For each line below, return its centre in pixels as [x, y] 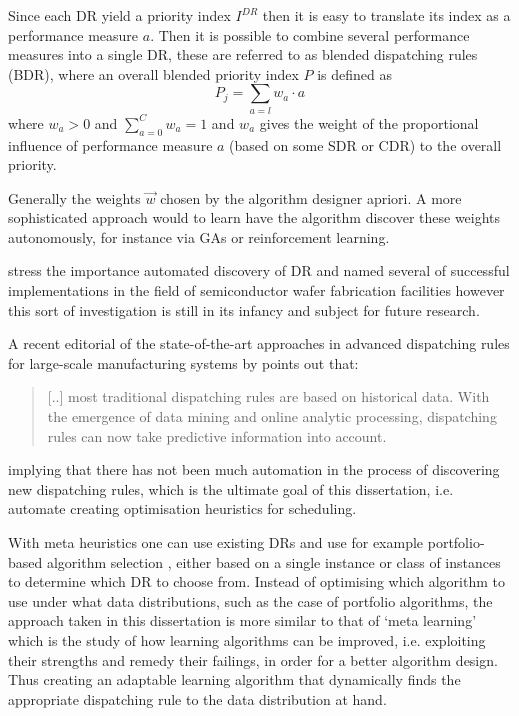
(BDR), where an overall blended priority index [153, 73]
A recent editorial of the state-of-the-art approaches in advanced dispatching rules [259, 343]
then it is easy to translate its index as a [386, 15]
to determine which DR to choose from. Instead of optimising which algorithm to [256, 581]
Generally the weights [74, 197]
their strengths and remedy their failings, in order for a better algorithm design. [253, 659]
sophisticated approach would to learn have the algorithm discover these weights [254, 217]
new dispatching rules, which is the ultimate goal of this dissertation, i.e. [231, 488]
